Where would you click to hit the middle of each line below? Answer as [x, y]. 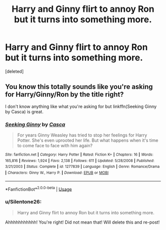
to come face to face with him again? [55, 146]
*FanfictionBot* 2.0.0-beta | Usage [39, 189]
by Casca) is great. [24, 111]
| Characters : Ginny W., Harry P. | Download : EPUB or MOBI [57, 173]
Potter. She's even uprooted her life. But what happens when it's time [88, 140]
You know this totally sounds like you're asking [79, 87]
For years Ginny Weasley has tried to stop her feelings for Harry [82, 135]
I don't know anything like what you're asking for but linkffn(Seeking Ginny [81, 106]
